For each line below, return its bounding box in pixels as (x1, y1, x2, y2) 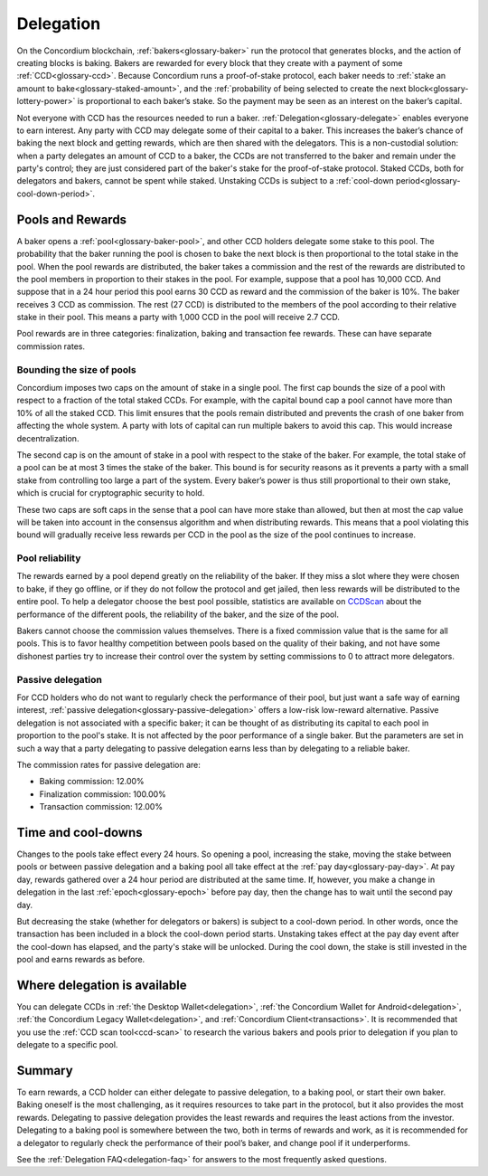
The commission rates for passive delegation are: (16, 759, 201, 770)
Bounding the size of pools (16, 363, 136, 375)
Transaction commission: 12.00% (39, 801, 163, 812)
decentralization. (16, 432, 80, 443)
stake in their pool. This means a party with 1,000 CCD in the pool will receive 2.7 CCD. (16, 312, 341, 323)
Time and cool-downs (16, 824, 143, 840)
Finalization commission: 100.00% (39, 788, 166, 800)
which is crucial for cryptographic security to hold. (16, 488, 205, 498)
